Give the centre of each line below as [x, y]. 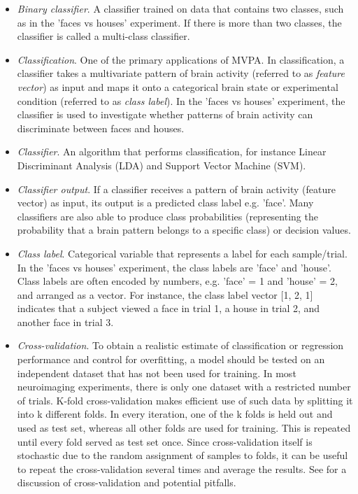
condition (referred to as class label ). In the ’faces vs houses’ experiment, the [181, 100]
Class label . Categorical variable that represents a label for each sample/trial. [182, 253]
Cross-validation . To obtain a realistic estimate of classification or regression [180, 345]
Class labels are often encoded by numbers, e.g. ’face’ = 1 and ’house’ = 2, [177, 281]
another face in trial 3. [65, 322]
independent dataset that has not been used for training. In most [157, 373]
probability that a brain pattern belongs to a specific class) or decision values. [184, 230]
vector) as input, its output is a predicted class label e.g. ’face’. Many [165, 203]
